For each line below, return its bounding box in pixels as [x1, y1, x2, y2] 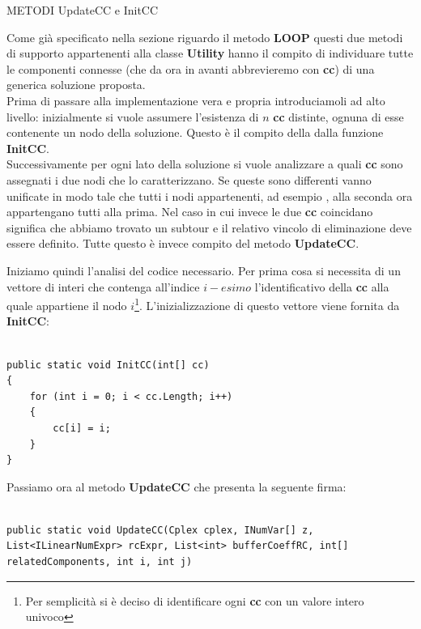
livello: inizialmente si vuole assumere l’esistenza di [6, 108, 259, 125]
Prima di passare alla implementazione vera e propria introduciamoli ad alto [6, 91, 385, 108]
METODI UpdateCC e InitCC [6, 2, 159, 18]
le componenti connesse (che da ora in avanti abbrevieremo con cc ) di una [6, 60, 375, 77]
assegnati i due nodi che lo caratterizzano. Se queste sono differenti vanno [6, 171, 372, 188]
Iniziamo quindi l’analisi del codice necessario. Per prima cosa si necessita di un [6, 261, 401, 278]
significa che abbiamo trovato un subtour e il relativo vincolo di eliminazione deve [6, 219, 412, 236]
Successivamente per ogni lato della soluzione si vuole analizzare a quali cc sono [6, 155, 403, 172]
